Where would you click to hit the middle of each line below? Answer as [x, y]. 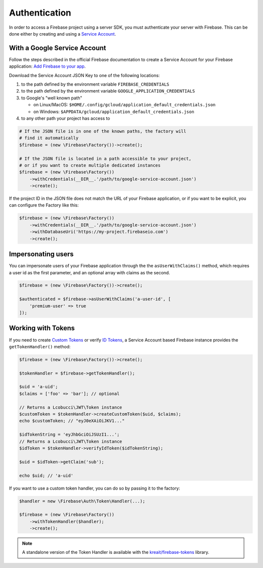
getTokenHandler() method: [40, 346]
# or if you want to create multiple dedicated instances [90, 165]
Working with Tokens [42, 328]
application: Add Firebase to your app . [47, 66]
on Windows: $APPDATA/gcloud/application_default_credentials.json [114, 112]
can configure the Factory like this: [44, 205]
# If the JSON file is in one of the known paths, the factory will [103, 131]
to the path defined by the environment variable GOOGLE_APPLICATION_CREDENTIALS [108, 91]
